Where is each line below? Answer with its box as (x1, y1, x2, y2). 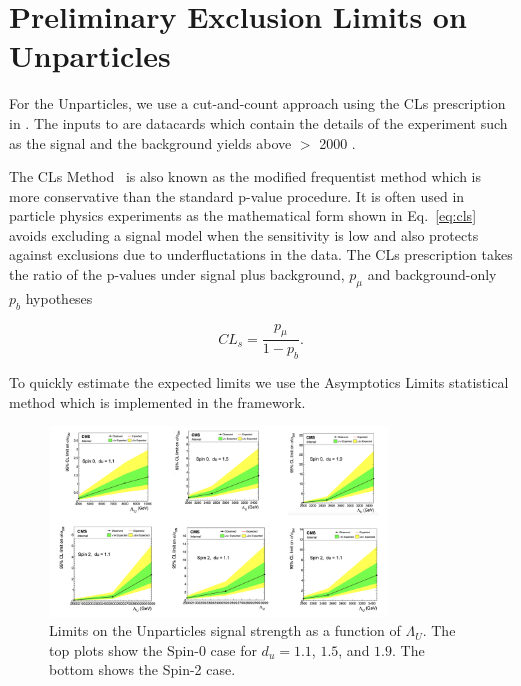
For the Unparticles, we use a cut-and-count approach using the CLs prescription (9, 93, 506, 114)
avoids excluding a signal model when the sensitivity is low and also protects (9, 224, 479, 245)
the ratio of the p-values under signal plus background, (9, 264, 345, 285)
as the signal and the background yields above (9, 132, 292, 153)
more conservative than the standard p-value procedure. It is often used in (9, 185, 465, 206)
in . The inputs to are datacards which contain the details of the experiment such (9, 112, 508, 133)
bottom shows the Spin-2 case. (49, 659, 236, 680)
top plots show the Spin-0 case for (49, 639, 257, 660)
